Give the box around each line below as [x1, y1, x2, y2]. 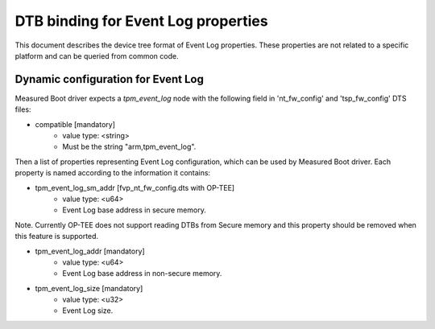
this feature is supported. [14, 232, 99, 241]
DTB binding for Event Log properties [14, 12, 269, 30]
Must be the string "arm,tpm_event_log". [62, 142, 197, 152]
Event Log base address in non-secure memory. [62, 269, 222, 278]
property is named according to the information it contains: [14, 168, 211, 178]
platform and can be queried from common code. [14, 51, 179, 60]
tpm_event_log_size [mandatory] [35, 283, 143, 293]
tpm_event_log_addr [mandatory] [35, 246, 145, 256]
